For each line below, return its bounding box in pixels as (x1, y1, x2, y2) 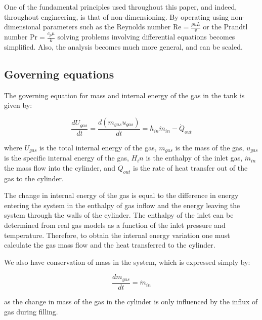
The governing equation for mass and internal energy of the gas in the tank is (4, 90, 245, 100)
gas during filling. (4, 306, 58, 316)
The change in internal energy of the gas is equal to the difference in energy (4, 190, 239, 201)
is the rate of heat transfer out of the (133, 162, 248, 173)
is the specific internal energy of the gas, (4, 152, 129, 163)
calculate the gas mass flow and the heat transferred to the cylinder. (4, 239, 215, 250)
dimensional (4, 21, 41, 32)
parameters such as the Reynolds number (43, 21, 171, 32)
